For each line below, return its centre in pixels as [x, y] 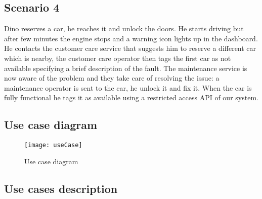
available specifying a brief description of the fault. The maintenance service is [126, 68]
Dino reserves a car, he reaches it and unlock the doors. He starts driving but [124, 28]
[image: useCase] [53, 145]
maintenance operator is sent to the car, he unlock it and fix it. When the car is [128, 87]
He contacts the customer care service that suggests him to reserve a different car [130, 48]
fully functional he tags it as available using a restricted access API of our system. [131, 97]
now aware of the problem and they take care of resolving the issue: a [112, 78]
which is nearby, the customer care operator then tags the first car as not [118, 58]
